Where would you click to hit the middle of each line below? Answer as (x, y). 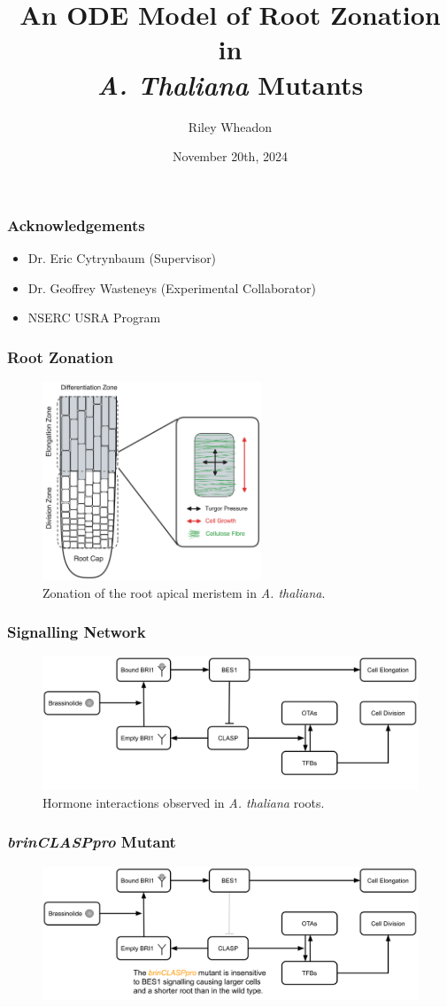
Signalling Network (77, 632)
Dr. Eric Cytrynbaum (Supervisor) (122, 257)
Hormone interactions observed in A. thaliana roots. (184, 802)
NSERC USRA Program (94, 318)
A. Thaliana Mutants (230, 84)
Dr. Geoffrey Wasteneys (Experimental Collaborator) (172, 287)
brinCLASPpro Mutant (92, 842)
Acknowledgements (76, 225)
